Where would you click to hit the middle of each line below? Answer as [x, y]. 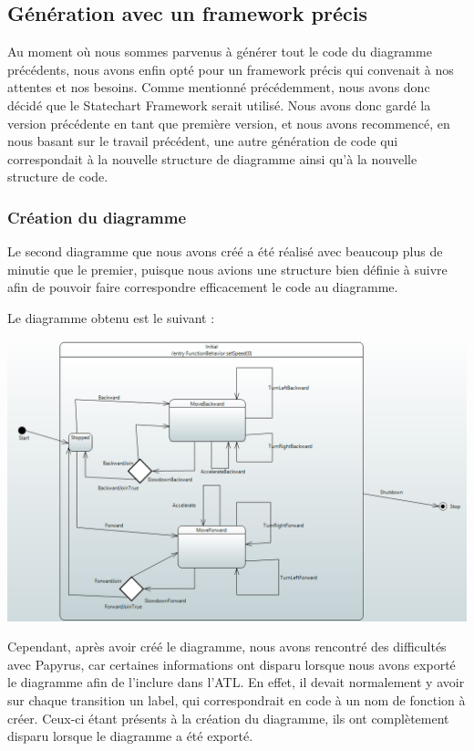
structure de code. [58, 177]
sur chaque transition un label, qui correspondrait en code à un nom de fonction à [237, 700]
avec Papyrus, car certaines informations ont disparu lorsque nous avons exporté [232, 664]
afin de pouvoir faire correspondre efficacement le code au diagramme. [203, 287]
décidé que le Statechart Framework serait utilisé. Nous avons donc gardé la [219, 104]
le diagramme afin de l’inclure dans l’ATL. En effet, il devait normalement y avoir [236, 682]
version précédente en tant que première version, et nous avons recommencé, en [229, 123]
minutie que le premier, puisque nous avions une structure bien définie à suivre [227, 269]
